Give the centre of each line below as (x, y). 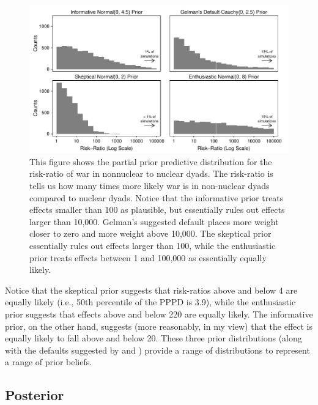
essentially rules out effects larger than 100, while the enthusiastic (153, 245)
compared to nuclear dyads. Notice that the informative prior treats (157, 197)
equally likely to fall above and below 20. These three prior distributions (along (153, 338)
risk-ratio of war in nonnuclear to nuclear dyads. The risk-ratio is (151, 173)
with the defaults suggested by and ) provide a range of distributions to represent (157, 350)
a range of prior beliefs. (49, 362)
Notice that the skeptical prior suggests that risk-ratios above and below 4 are (151, 290)
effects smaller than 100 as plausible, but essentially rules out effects (157, 210)
